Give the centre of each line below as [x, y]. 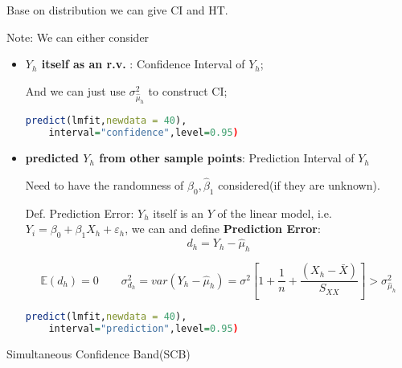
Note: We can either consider [78, 37]
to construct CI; [188, 90]
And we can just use [75, 90]
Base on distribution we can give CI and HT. [117, 10]
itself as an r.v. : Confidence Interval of [143, 64]
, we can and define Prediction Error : [223, 229]
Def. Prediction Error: [80, 213]
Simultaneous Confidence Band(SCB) [98, 353]
